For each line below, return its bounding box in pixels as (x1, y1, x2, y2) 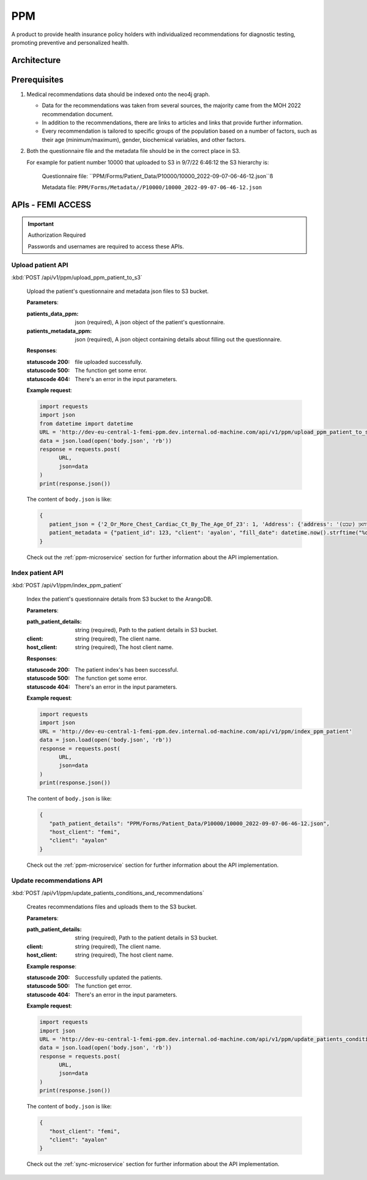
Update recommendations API (11, 877, 103, 885)
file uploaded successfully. (75, 358, 143, 365)
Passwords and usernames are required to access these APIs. (28, 242, 184, 250)
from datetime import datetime (39, 420, 134, 427)
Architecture (11, 55, 61, 65)
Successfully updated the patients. (75, 973, 163, 981)
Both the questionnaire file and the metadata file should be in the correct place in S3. (26, 147, 241, 155)
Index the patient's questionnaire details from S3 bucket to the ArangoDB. (26, 595, 213, 603)
